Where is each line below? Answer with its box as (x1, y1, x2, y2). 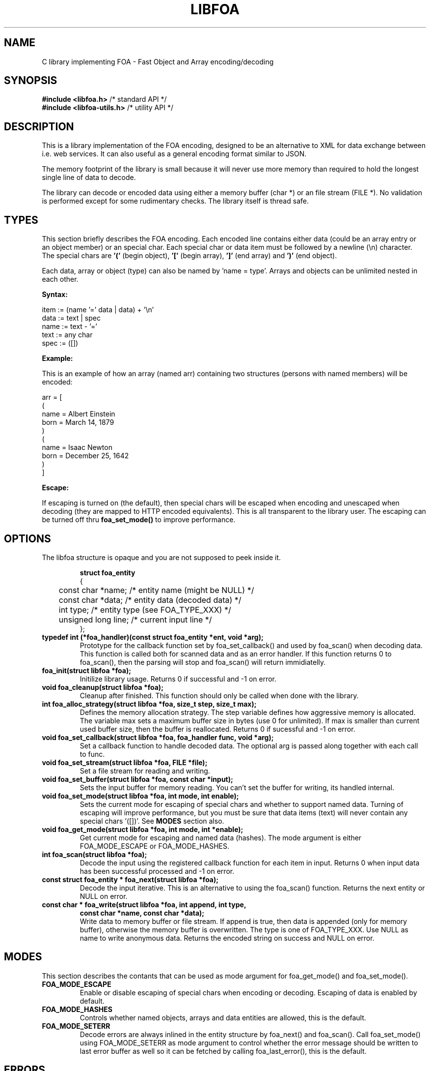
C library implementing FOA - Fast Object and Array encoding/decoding (42, 57, 274, 66)
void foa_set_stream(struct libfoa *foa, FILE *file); (42, 758, 208, 767)
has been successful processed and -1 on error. (80, 866, 235, 875)
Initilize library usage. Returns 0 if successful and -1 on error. (80, 674, 277, 683)
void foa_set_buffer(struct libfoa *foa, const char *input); (42, 774, 233, 783)
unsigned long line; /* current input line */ (58, 614, 212, 625)
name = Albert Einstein (42, 410, 115, 418)
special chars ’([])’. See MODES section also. (80, 816, 224, 825)
